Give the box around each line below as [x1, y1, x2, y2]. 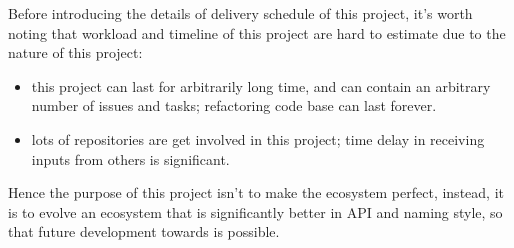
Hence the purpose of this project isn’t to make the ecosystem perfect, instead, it [8, 182, 504, 203]
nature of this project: [8, 42, 143, 63]
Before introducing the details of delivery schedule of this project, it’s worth [8, 3, 473, 23]
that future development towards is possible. [8, 221, 280, 242]
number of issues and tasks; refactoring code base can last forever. [31, 95, 437, 116]
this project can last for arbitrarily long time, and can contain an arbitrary [31, 75, 491, 96]
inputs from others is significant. [31, 148, 230, 169]
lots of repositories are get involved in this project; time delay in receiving [31, 128, 485, 149]
